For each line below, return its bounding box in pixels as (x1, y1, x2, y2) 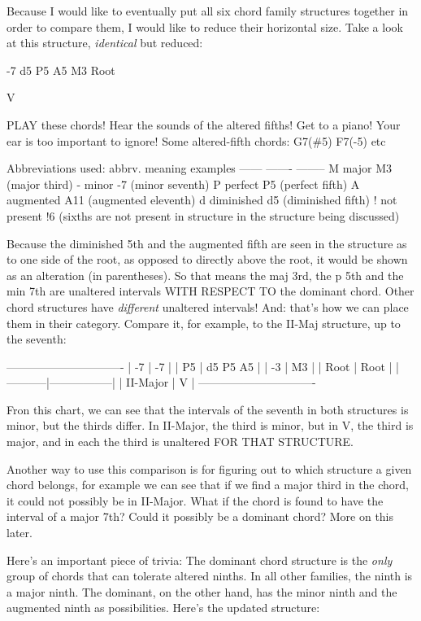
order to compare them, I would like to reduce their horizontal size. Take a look (7, 18, 403, 35)
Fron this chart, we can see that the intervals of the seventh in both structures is (7, 400, 409, 418)
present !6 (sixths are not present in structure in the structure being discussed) (7, 207, 400, 224)
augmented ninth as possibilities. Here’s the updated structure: (7, 599, 320, 616)
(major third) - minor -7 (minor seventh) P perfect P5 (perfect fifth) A (7, 175, 360, 192)
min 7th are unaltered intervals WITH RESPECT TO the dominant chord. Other (7, 282, 414, 300)
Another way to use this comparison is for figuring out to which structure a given (7, 460, 412, 477)
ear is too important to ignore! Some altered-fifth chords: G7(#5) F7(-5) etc (7, 132, 386, 149)
